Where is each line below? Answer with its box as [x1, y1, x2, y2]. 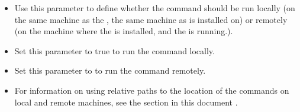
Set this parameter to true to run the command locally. [14, 44, 215, 57]
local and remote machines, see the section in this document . [14, 95, 238, 108]
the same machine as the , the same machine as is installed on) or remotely [14, 13, 288, 25]
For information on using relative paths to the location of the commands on [14, 84, 289, 96]
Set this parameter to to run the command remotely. [14, 64, 206, 77]
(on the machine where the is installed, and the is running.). [14, 25, 233, 37]
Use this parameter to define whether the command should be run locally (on [14, 2, 295, 14]
